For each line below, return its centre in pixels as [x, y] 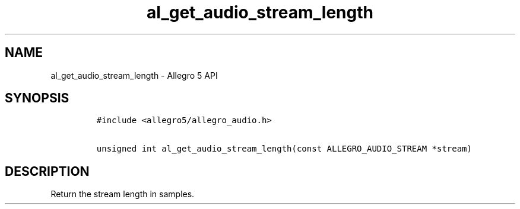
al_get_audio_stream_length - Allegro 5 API [134, 75]
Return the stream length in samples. [123, 194]
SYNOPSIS [37, 98]
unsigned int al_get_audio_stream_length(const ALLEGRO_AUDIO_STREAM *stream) [284, 149]
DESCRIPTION [47, 171]
